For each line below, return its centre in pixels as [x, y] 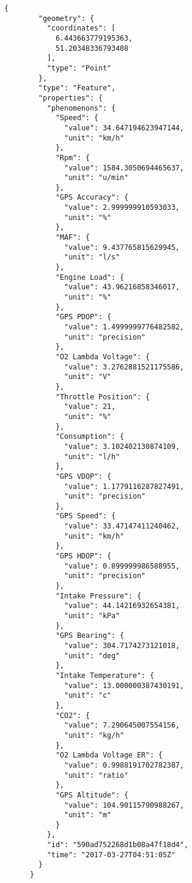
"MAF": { [73, 238]
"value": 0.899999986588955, [122, 566]
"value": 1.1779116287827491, [124, 486]
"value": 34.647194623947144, [124, 128]
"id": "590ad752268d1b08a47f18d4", [118, 845]
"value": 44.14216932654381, [122, 606]
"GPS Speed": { [86, 516]
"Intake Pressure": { [98, 596]
